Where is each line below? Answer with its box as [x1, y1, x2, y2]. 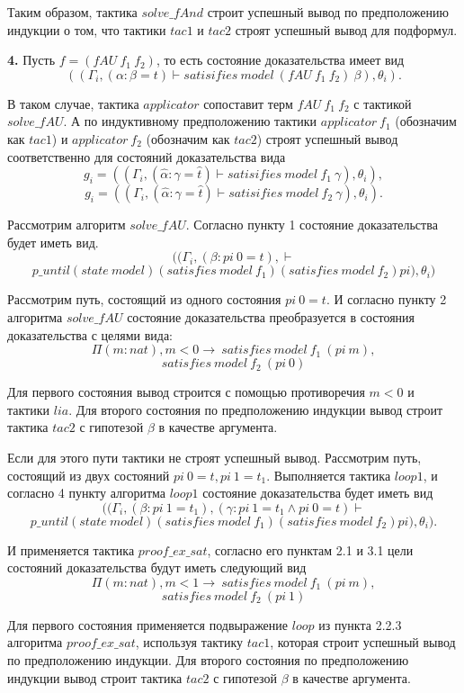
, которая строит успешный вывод [270, 633, 456, 652]
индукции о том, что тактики [7, 20, 166, 39]
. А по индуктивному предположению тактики [63, 112, 317, 130]
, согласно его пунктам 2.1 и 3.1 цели [207, 540, 414, 559]
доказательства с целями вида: [7, 325, 173, 344]
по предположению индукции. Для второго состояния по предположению [7, 651, 409, 670]
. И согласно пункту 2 [326, 290, 447, 309]
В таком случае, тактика [7, 94, 139, 112]
